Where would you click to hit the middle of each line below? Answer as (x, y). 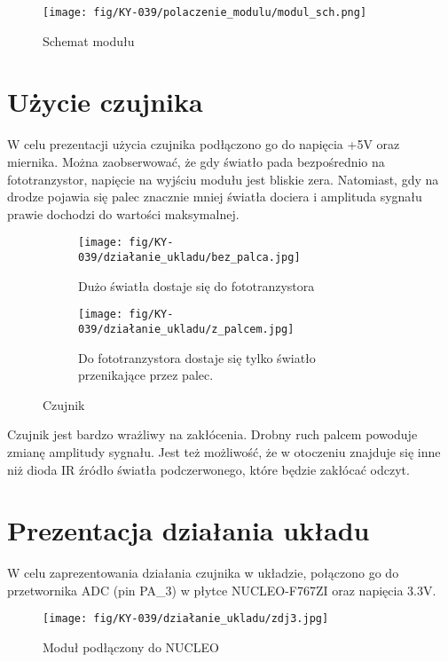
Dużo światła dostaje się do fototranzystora (196, 285)
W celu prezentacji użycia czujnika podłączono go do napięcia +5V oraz (204, 144)
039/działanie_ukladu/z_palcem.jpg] (186, 329)
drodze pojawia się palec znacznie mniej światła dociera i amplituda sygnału (215, 197)
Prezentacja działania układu (189, 530)
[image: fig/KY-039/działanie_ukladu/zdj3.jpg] (186, 619)
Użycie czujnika (105, 102)
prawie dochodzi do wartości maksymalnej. (123, 213)
